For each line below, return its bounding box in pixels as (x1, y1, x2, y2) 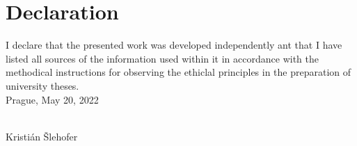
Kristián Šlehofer (6, 129, 78, 143)
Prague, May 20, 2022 (6, 92, 99, 106)
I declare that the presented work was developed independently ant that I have (6, 38, 342, 52)
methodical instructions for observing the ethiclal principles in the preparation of (6, 65, 351, 79)
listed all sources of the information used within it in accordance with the (6, 51, 319, 65)
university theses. (6, 78, 79, 92)
